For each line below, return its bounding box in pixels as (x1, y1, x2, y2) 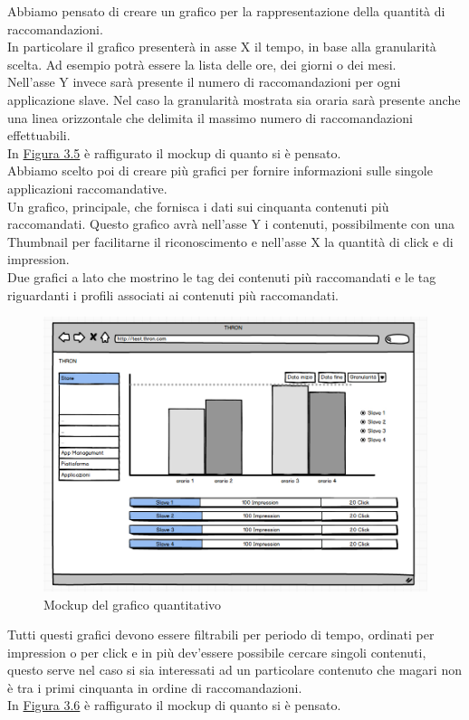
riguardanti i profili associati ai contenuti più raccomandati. (7, 285, 339, 304)
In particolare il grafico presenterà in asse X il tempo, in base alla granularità (7, 37, 436, 56)
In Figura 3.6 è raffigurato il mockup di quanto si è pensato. (7, 696, 341, 715)
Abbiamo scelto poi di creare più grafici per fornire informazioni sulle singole (7, 161, 433, 180)
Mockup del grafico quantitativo (43, 594, 222, 613)
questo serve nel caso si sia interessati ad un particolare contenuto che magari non (7, 660, 462, 679)
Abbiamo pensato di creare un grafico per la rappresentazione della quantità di (7, 2, 445, 20)
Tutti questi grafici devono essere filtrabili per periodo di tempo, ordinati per (7, 625, 435, 644)
